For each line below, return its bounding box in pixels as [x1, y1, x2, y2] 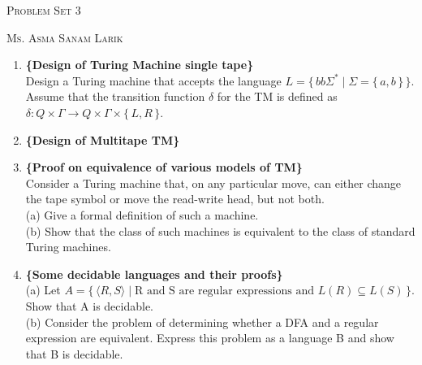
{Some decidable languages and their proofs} [25, 265, 283, 282]
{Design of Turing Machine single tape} [25, 56, 254, 73]
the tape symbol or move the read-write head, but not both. [25, 190, 325, 207]
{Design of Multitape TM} [25, 131, 180, 148]
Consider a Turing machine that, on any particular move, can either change [25, 174, 402, 191]
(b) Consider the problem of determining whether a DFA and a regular [25, 313, 379, 330]
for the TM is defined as [217, 88, 338, 105]
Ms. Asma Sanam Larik [6, 28, 123, 46]
